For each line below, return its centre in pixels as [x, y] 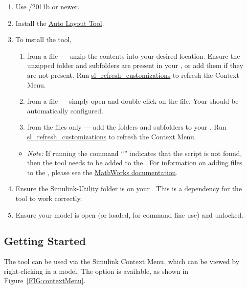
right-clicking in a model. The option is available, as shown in [96, 271]
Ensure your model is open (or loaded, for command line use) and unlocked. [129, 214]
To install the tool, [44, 39]
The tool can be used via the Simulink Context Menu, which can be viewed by [122, 261]
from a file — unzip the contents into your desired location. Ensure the [134, 56]
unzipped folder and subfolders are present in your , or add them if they [135, 65]
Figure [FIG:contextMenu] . [45, 280]
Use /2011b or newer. [47, 6]
